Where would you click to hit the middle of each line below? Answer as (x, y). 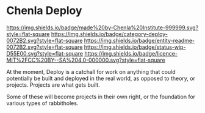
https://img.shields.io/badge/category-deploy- (109, 34)
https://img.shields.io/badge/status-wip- (135, 47)
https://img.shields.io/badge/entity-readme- (139, 40)
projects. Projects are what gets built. (53, 85)
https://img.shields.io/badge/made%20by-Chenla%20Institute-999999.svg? (103, 27)
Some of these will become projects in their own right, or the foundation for (101, 97)
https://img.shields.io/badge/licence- (131, 53)
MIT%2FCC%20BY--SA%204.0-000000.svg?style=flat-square (86, 60)
